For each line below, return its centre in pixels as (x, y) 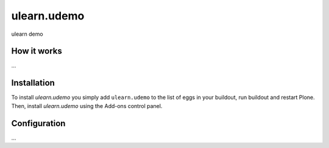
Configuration (38, 123)
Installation (33, 83)
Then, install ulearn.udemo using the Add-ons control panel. (87, 106)
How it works (37, 51)
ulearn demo (27, 34)
